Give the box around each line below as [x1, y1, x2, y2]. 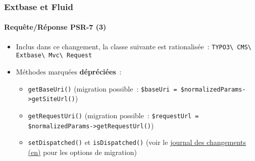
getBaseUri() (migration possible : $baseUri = [28, 83, 177, 94]
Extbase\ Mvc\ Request [16, 52, 92, 59]
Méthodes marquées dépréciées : [16, 66, 122, 76]
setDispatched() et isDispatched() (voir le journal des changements [28, 137, 246, 147]
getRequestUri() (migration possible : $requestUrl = [28, 110, 199, 120]
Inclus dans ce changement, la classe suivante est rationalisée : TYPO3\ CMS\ [16, 41, 251, 51]
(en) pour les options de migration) [28, 146, 137, 157]
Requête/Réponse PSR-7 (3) [4, 22, 107, 32]
